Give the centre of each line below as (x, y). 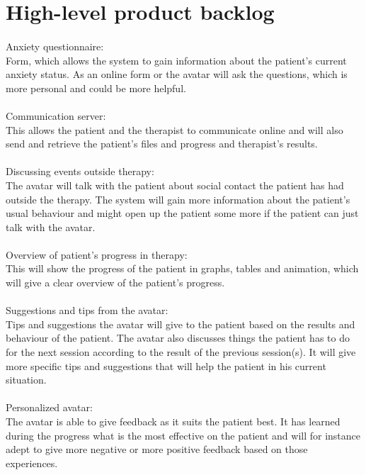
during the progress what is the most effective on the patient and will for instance (183, 435)
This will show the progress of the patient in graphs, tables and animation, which (182, 268)
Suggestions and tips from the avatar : (87, 310)
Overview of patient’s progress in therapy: (97, 254)
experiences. (32, 463)
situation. (26, 380)
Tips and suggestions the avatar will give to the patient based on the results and (181, 324)
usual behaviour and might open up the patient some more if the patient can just (182, 213)
